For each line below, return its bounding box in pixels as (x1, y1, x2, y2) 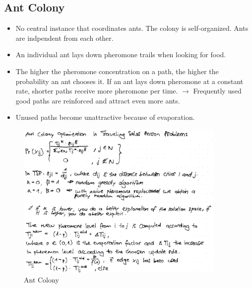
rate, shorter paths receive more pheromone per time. (15, 86, 178, 96)
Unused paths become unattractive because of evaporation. (15, 112, 195, 122)
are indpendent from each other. (15, 32, 114, 43)
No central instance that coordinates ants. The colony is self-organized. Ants (15, 23, 249, 33)
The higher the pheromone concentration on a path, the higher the (15, 66, 219, 76)
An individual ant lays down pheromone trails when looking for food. (15, 49, 226, 60)
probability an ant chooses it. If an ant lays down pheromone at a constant (15, 76, 244, 86)
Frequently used (193, 86, 242, 96)
